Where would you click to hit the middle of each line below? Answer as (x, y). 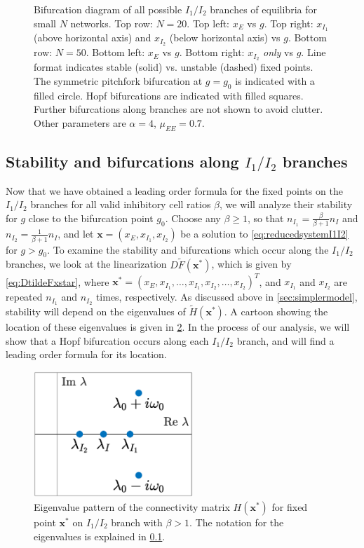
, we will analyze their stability (286, 204)
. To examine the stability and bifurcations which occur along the (188, 249)
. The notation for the (237, 522)
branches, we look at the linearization (86, 264)
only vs (278, 52)
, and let (76, 234)
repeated (24, 297)
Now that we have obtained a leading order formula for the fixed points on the (174, 190)
